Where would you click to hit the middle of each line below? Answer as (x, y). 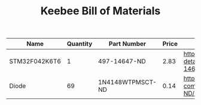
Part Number (127, 44)
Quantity (80, 44)
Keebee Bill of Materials (100, 11)
